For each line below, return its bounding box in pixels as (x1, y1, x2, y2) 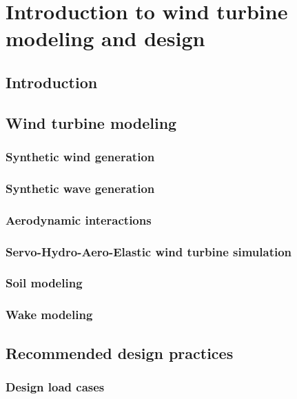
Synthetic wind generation (6, 148, 155, 165)
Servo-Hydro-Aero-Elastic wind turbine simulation (6, 243, 292, 260)
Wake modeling (6, 306, 93, 323)
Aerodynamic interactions (6, 211, 152, 228)
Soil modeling (6, 274, 83, 291)
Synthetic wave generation (6, 179, 155, 196)
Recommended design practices (6, 342, 234, 363)
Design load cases (6, 378, 105, 395)
